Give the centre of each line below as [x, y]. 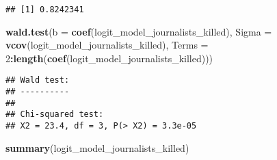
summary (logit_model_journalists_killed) [97, 147]
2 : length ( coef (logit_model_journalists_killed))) [109, 58]
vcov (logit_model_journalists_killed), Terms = [107, 45]
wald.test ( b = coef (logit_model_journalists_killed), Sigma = [139, 31]
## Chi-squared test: [55, 115]
